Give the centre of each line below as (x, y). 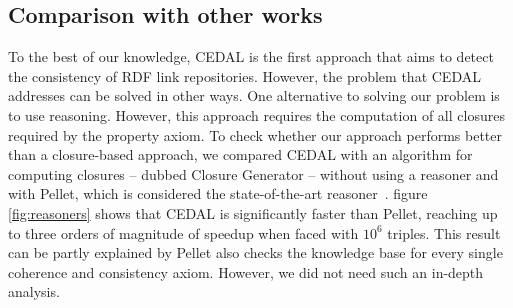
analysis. (34, 291)
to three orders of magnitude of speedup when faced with (183, 232)
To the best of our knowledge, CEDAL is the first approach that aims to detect (251, 56)
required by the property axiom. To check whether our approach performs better (255, 134)
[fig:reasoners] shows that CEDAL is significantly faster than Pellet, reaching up (253, 212)
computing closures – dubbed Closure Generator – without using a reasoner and (253, 173)
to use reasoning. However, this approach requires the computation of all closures (256, 114)
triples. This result (444, 232)
